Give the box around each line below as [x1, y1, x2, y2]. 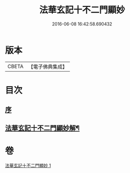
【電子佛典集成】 [28, 63, 67, 70]
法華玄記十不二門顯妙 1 [5, 162, 51, 168]
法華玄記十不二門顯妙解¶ [5, 124, 80, 132]
